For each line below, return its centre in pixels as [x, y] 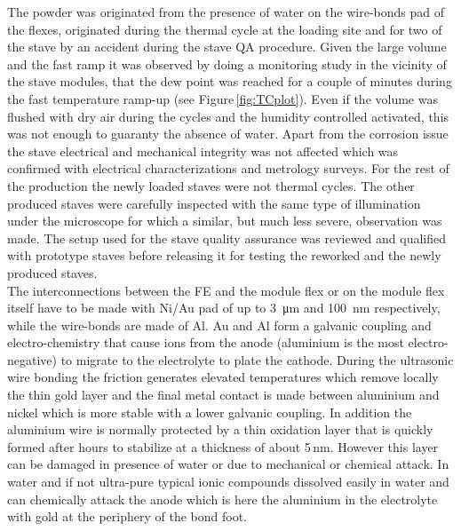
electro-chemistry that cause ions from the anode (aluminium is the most [206, 342]
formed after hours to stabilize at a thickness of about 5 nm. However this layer [223, 446]
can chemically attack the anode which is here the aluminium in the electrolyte [223, 499]
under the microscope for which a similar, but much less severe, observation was [225, 221]
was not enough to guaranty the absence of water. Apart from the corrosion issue [228, 134]
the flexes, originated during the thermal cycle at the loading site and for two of [225, 29]
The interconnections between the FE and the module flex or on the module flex [226, 290]
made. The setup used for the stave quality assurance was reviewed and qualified [227, 238]
